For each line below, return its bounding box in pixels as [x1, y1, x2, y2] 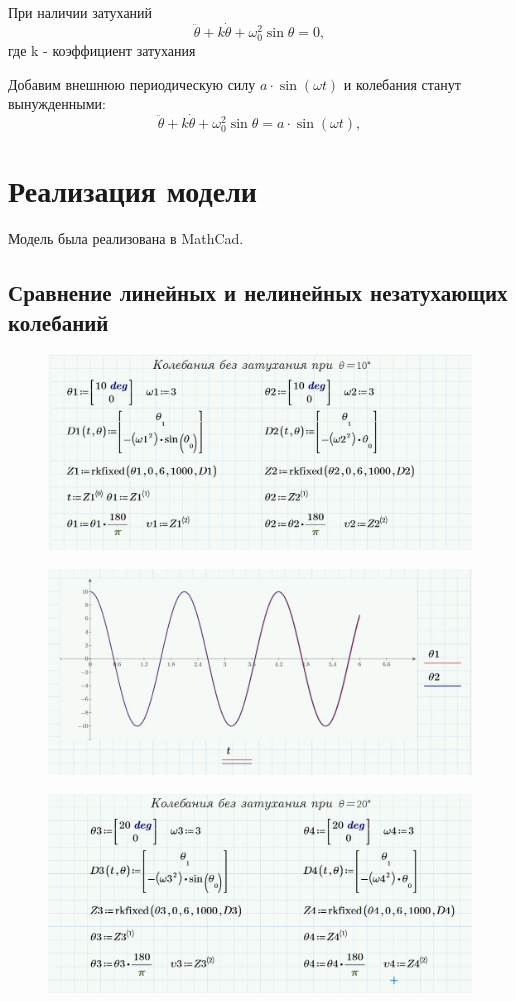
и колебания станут [343, 73, 461, 94]
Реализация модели [8, 170, 257, 211]
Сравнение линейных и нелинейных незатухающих [8, 277, 508, 308]
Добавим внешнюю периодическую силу [8, 73, 256, 94]
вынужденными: [8, 93, 106, 114]
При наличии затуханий [8, 2, 153, 22]
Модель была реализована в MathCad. [8, 228, 244, 249]
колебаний [8, 306, 109, 337]
